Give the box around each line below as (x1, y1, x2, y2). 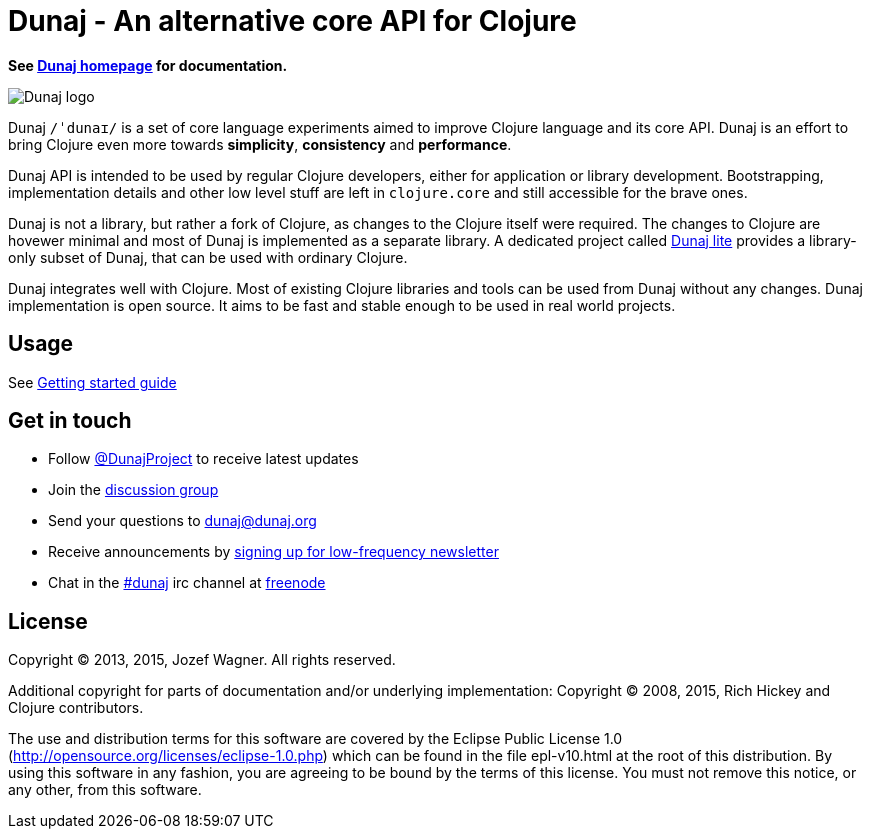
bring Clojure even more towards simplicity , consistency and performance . (8, 135, 512, 153)
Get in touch (8, 408, 132, 434)
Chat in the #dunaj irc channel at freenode (48, 574, 326, 592)
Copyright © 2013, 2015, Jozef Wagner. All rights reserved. (8, 651, 396, 669)
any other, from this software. (8, 781, 202, 799)
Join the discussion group (48, 481, 219, 499)
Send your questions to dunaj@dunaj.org (48, 512, 317, 530)
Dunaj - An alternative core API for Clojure (8, 4, 577, 38)
